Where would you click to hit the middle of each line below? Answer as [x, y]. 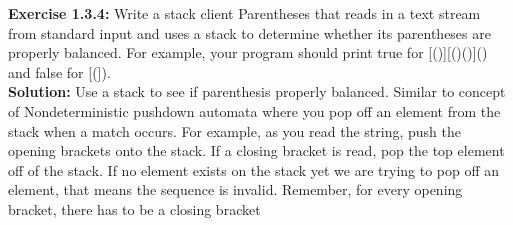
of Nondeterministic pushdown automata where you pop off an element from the [254, 110]
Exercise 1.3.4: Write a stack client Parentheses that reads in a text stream [244, 13]
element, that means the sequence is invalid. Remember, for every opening [235, 189]
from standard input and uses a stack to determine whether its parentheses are [249, 32]
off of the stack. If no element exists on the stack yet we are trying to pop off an [254, 169]
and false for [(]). [59, 71]
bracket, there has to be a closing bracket [134, 208]
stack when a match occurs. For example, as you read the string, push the [234, 130]
